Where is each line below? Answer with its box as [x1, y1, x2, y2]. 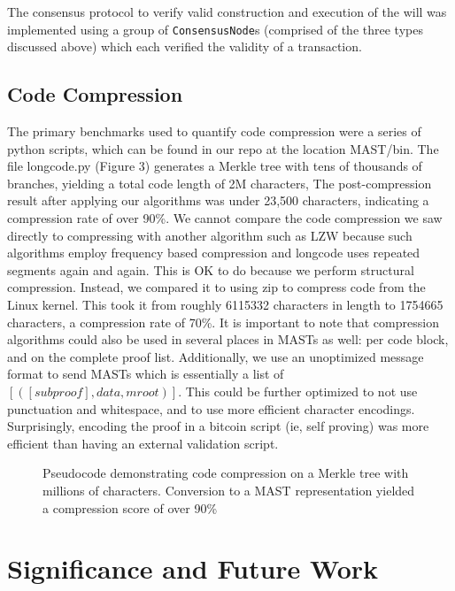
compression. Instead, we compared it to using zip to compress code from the [7, 278, 426, 296]
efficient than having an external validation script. [7, 434, 279, 452]
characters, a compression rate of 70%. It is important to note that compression [7, 312, 439, 331]
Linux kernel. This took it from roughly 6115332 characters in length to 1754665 [7, 295, 443, 313]
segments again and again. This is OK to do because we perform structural [7, 260, 414, 279]
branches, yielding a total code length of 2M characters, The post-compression [7, 173, 432, 192]
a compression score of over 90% [42, 498, 218, 517]
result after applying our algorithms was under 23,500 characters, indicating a [7, 191, 429, 210]
